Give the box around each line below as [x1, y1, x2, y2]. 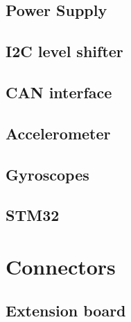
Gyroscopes [6, 163, 89, 185]
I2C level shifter [6, 40, 123, 62]
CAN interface [6, 81, 112, 102]
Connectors [6, 252, 116, 280]
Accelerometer [6, 122, 111, 144]
